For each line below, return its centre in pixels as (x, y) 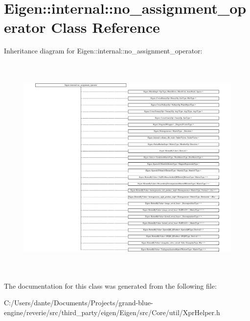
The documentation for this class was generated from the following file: (110, 286)
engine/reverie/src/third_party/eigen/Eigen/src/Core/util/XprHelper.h (112, 312)
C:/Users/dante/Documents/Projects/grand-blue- (79, 302)
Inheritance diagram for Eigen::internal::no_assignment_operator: (103, 51)
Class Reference (105, 27)
